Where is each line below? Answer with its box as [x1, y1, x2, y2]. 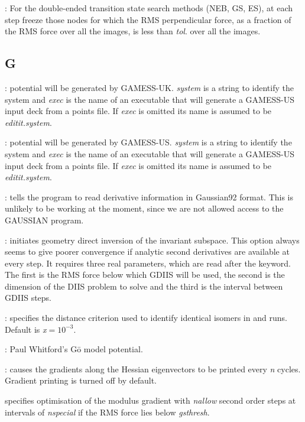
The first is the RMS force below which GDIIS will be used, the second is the [5, 268, 285, 281]
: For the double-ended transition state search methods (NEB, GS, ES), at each [5, 2, 293, 14]
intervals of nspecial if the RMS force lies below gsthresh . [5, 405, 210, 418]
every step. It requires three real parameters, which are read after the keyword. [5, 257, 291, 269]
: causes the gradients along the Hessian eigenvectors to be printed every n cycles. [5, 362, 301, 375]
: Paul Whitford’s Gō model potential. [5, 343, 143, 355]
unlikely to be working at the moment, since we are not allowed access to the [5, 202, 284, 215]
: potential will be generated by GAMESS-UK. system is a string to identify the [5, 81, 294, 93]
